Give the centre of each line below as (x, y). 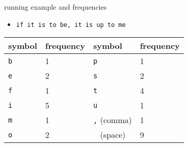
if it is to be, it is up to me (71, 25)
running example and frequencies (56, 7)
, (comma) (112, 120)
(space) (113, 135)
